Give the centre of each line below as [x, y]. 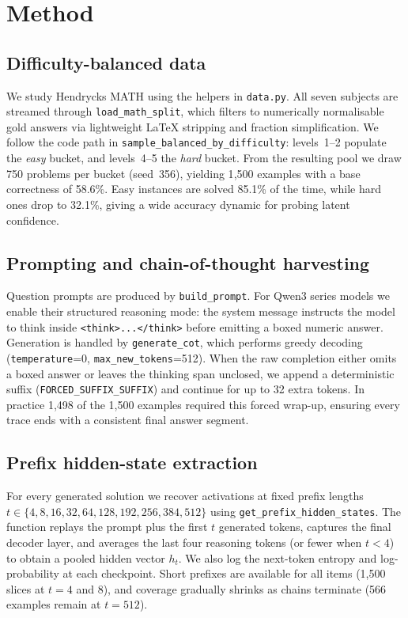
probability [33, 573]
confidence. [33, 220]
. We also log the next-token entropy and [278, 557]
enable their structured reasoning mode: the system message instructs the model [201, 311]
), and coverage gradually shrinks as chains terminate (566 [245, 588]
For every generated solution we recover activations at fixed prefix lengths [185, 496]
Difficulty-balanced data [106, 62]
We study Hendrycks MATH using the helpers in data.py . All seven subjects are [202, 95]
